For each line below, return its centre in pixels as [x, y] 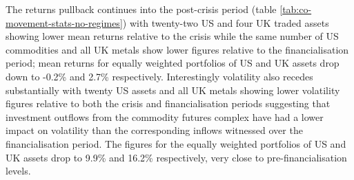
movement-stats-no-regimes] [64, 22]
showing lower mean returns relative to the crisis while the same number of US [172, 36]
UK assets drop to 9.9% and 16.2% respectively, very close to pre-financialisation [176, 157]
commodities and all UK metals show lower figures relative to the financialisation [177, 49]
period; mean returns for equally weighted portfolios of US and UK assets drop [173, 63]
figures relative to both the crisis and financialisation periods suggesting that [168, 103]
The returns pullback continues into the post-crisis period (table [141, 9]
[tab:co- [296, 9]
